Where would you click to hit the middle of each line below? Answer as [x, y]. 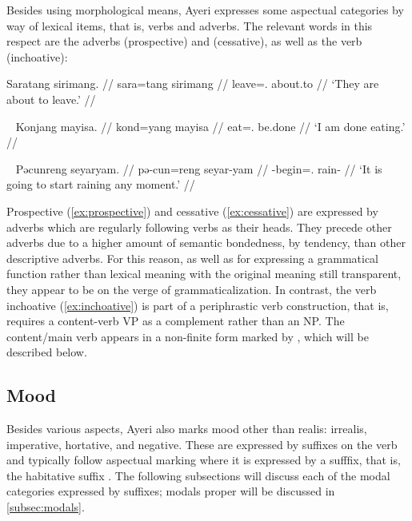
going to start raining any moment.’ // [101, 184]
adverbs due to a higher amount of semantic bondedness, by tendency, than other [206, 243]
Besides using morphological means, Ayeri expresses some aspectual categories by [205, 10]
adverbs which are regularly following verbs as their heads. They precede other [199, 227]
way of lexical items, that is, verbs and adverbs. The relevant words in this [190, 25]
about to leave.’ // [51, 99]
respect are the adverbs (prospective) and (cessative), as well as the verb [184, 41]
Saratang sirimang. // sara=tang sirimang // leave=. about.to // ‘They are [193, 84]
